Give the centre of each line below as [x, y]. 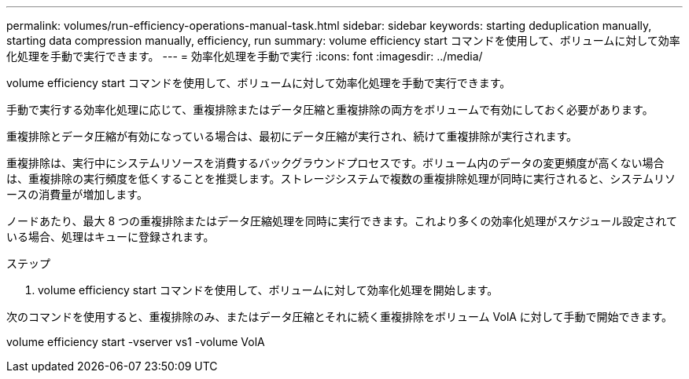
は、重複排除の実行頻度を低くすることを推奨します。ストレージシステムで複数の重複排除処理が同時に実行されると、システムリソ [341, 179]
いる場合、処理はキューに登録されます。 [111, 237]
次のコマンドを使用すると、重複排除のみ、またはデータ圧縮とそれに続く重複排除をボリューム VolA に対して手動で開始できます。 [340, 317]
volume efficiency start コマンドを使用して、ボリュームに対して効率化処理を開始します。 [268, 290]
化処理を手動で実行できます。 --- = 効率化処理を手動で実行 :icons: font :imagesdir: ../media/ [245, 56]
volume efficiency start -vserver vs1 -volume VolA [136, 342]
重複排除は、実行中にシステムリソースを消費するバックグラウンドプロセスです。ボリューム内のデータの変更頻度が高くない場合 [335, 163]
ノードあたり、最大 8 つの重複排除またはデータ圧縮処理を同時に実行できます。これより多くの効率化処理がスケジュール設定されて [342, 221]
